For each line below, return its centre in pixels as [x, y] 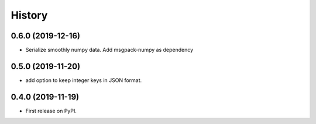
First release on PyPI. [51, 111]
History [29, 15]
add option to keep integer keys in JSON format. [84, 80]
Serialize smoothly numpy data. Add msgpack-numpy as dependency [109, 50]
